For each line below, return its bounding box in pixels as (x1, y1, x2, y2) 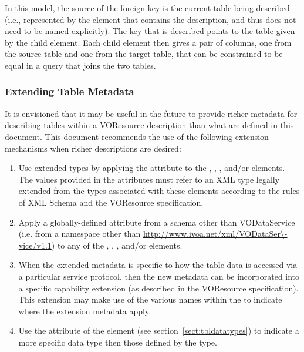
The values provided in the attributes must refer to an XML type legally (18, 173, 280, 185)
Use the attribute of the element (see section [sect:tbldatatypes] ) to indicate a (18, 324, 299, 337)
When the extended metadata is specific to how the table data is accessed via (18, 259, 298, 271)
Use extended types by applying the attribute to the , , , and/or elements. (18, 162, 285, 174)
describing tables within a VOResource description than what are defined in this (5, 119, 294, 131)
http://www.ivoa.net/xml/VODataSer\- (143, 227, 288, 240)
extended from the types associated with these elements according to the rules (18, 185, 300, 197)
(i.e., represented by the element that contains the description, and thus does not (5, 13, 296, 25)
